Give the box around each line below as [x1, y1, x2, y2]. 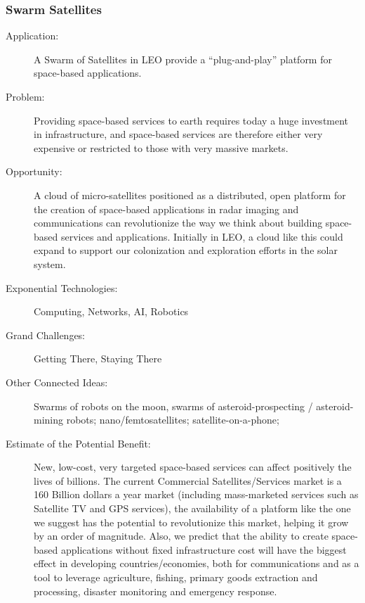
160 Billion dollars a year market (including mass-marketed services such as [34, 487, 359, 502]
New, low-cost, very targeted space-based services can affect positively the [34, 459, 352, 474]
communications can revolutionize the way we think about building [34, 215, 323, 230]
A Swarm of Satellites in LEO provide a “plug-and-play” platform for [34, 51, 332, 66]
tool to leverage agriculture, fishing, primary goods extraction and [34, 570, 318, 585]
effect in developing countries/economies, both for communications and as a [34, 556, 359, 571]
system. [34, 256, 66, 271]
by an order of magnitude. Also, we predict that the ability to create [34, 528, 328, 543]
